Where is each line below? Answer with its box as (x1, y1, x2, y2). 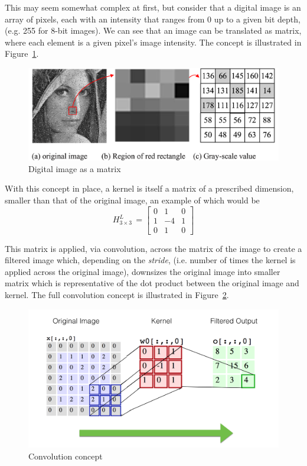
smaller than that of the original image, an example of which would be (5, 194, 260, 206)
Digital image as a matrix (28, 162, 121, 174)
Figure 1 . (5, 47, 39, 60)
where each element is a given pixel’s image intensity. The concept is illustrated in (5, 35, 302, 48)
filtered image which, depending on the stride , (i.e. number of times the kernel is (5, 254, 296, 266)
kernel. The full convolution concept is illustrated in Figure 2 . (5, 289, 229, 301)
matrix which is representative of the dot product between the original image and (5, 277, 299, 289)
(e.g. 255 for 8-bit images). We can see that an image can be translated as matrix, (5, 24, 302, 37)
